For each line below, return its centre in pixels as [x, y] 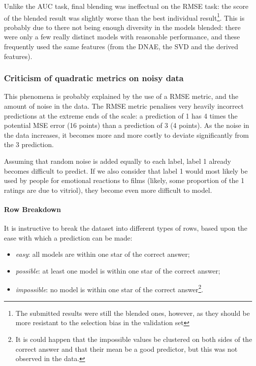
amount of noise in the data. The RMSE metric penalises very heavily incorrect [124, 106]
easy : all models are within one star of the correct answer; [103, 254]
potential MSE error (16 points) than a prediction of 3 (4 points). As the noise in [127, 125]
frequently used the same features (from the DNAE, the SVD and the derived [121, 46]
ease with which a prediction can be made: [68, 237]
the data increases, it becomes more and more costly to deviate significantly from [127, 135]
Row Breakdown [32, 209]
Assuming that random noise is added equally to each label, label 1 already [118, 161]
